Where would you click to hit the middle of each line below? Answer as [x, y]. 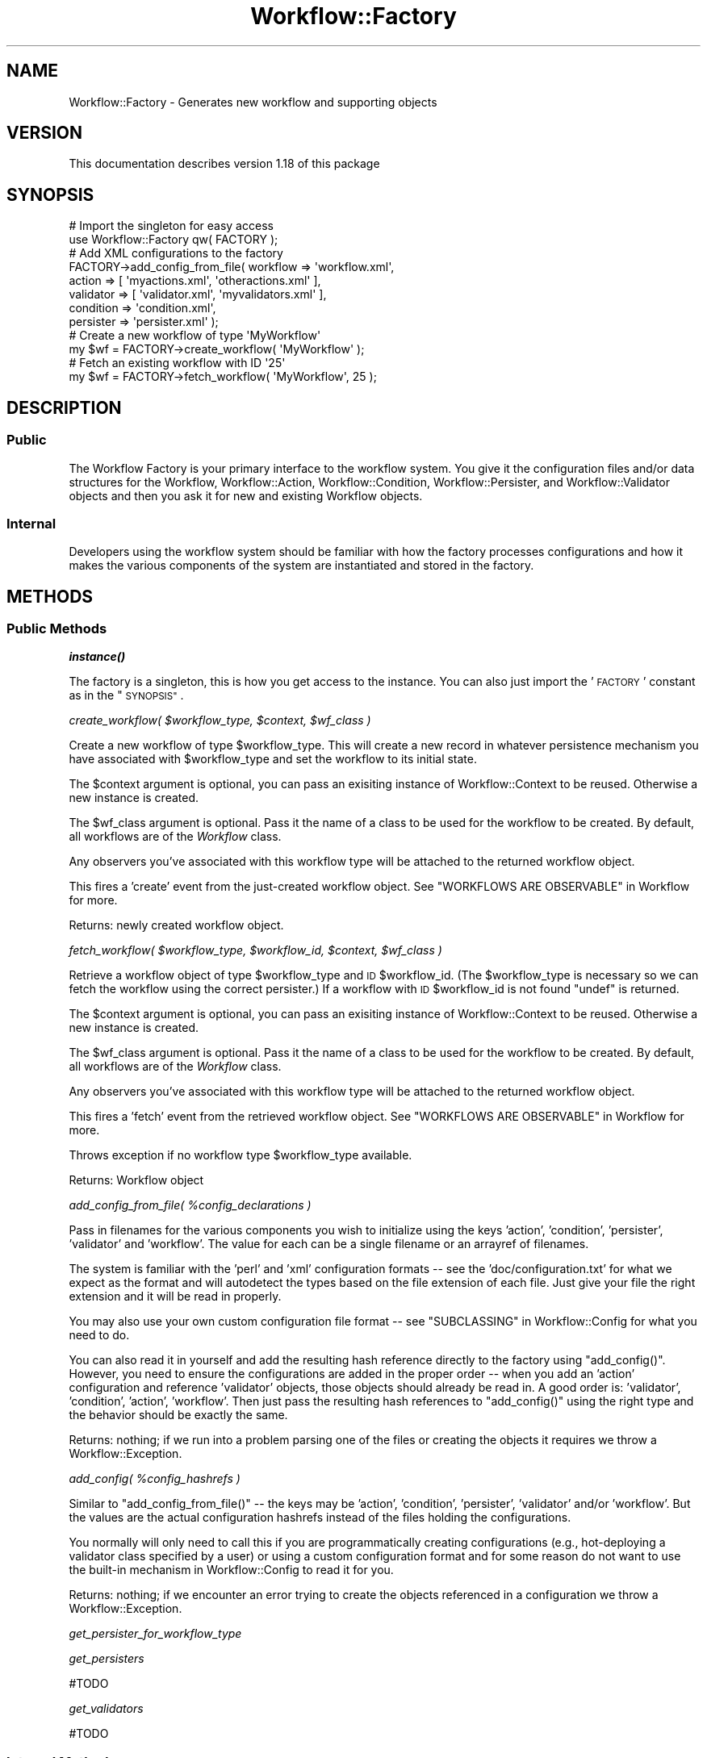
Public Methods [57, 629]
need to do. [99, 1335]
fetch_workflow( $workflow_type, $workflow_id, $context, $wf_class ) [255, 950]
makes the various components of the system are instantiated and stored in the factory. [301, 566]
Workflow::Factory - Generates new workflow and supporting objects [253, 102]
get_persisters [107, 1659]
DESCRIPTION [64, 407]
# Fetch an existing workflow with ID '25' [177, 363]
